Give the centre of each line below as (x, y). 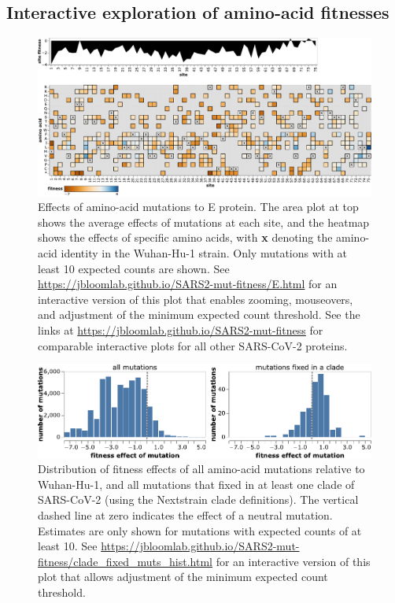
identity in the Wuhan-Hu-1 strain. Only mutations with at (204, 252)
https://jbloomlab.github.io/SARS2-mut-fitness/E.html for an (188, 284)
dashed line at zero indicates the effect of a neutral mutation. (185, 515)
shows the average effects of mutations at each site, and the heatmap (204, 222)
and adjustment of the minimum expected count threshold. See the (199, 314)
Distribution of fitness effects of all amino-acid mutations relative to (201, 469)
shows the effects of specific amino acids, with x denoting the (185, 237)
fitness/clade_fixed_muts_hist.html (125, 561)
